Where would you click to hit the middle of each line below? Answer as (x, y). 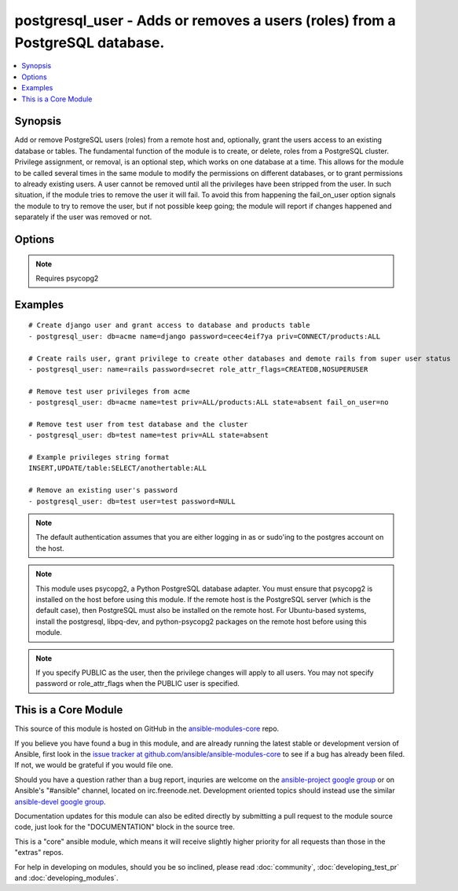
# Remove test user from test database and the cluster (138, 424)
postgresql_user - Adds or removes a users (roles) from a (205, 20)
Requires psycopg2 (67, 278)
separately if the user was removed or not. (83, 217)
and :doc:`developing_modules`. (66, 878)
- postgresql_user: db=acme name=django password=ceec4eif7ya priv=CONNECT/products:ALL (205, 336)
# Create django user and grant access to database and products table (169, 325)
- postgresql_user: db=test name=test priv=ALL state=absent (148, 435)
